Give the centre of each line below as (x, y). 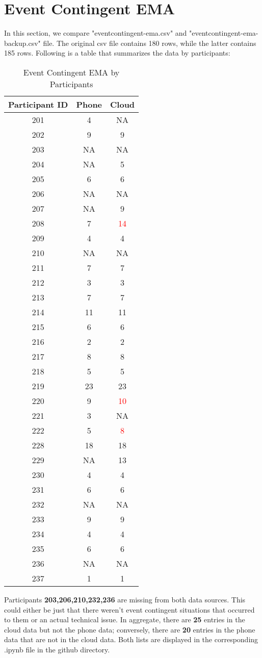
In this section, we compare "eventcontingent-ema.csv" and (96, 33)
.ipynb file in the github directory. (57, 649)
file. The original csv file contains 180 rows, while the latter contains (150, 43)
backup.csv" (22, 43)
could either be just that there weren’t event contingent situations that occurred (129, 609)
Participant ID (38, 104)
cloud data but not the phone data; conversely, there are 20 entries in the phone (130, 629)
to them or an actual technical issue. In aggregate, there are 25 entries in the (125, 619)
